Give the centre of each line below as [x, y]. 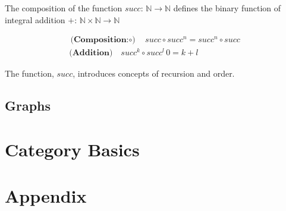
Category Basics [72, 149]
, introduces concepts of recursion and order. [154, 73]
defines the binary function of [227, 8]
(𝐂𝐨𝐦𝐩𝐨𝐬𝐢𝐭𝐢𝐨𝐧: [100, 40]
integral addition [35, 19]
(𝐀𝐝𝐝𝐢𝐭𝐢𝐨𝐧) [91, 53]
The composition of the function [64, 8]
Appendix [46, 196]
